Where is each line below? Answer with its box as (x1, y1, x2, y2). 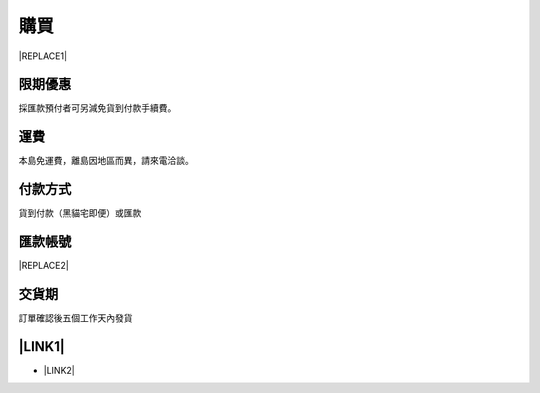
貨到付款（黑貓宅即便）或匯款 (18, 207, 142, 219)
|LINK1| (18, 338, 65, 355)
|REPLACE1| (18, 50, 68, 62)
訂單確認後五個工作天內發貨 (18, 312, 133, 324)
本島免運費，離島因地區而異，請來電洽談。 (18, 155, 194, 167)
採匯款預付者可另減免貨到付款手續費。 (18, 102, 177, 114)
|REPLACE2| (18, 260, 69, 272)
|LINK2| (43, 364, 75, 376)
